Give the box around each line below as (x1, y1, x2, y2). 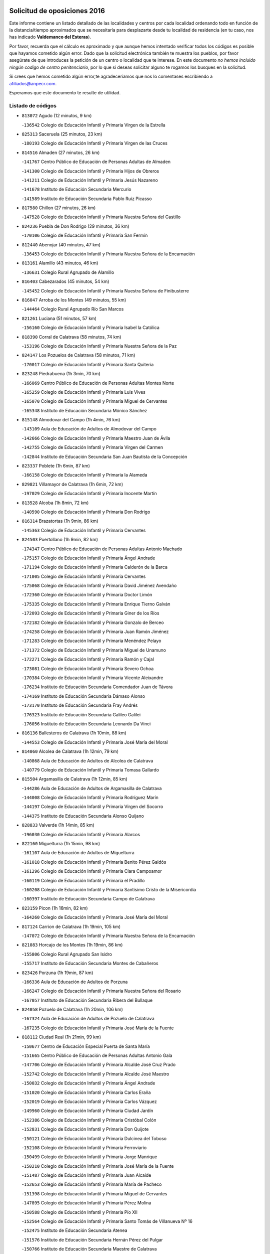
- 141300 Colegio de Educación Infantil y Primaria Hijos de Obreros (21, 168, 159, 174)
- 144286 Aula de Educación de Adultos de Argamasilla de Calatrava (21, 785, 162, 791)
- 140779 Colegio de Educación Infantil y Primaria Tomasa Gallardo (21, 766, 159, 772)
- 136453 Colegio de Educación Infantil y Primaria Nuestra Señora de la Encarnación (21, 251, 195, 257)
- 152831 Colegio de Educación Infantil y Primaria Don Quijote (21, 1126, 149, 1132)
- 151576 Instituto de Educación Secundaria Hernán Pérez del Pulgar (21, 1236, 163, 1242)
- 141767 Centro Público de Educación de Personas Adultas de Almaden (21, 159, 171, 165)
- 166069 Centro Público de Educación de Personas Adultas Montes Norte (21, 380, 174, 386)
